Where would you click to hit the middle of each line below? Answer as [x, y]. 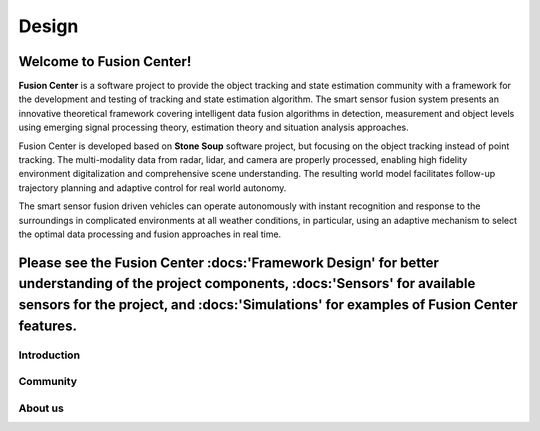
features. [47, 325]
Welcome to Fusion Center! [105, 61]
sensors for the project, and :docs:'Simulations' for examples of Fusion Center [268, 304]
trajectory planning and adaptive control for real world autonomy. [152, 187]
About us [41, 408]
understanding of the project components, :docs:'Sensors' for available [247, 283]
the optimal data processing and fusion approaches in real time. [150, 234]
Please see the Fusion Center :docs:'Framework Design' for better [229, 262]
